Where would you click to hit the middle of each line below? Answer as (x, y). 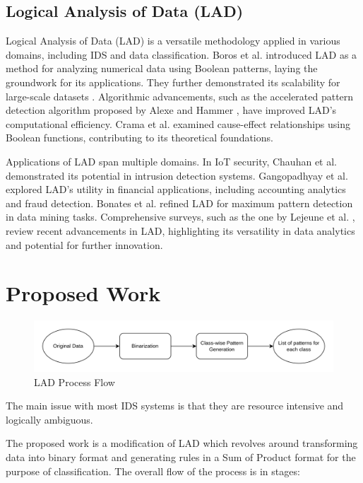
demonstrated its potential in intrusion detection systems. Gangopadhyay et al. (177, 175)
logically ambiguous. (49, 419)
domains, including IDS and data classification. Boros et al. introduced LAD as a (181, 54)
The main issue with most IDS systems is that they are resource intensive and (175, 406)
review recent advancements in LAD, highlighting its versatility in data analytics (180, 230)
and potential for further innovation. (84, 244)
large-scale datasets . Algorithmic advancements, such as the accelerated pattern (180, 96)
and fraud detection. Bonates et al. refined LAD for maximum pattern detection (179, 203)
